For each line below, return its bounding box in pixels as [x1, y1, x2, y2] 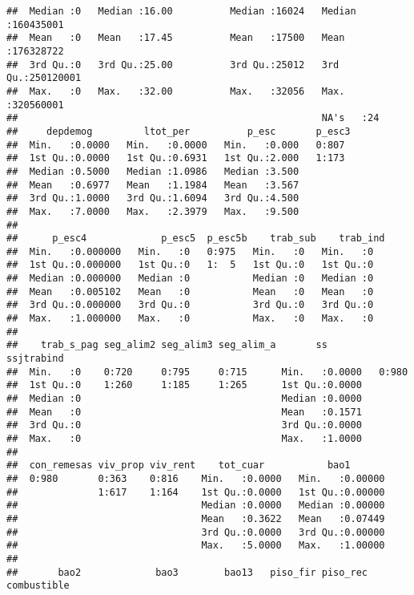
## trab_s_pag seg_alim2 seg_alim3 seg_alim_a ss [6, 339, 328, 351]
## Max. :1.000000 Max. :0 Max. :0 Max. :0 [6, 313, 374, 325]
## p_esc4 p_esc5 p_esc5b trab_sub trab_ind [6, 233, 385, 245]
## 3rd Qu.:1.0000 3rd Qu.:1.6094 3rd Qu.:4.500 [6, 192, 299, 204]
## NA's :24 [6, 112, 380, 124]
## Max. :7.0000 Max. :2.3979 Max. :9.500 [6, 205, 299, 217]
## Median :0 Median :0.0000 [6, 393, 362, 405]
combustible [6, 580, 70, 592]
